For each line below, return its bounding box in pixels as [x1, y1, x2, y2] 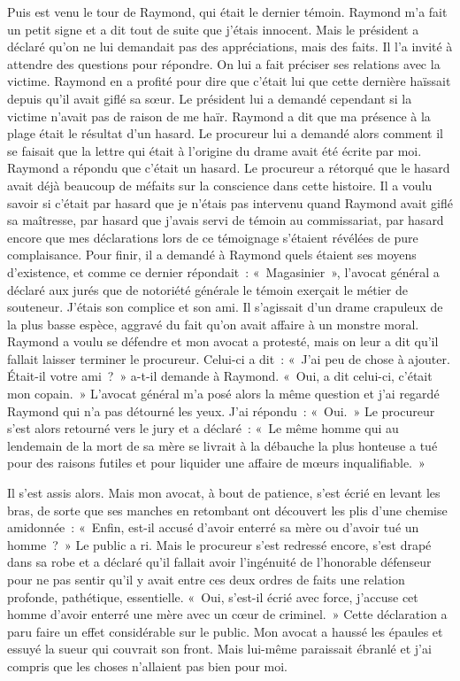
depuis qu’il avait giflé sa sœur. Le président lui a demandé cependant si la [7, 89, 412, 107]
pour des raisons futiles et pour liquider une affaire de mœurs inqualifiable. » [7, 453, 425, 472]
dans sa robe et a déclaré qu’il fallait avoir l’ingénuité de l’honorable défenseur [7, 553, 432, 571]
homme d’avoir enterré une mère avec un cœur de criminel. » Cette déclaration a [7, 605, 448, 623]
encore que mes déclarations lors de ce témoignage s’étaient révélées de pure [7, 228, 418, 246]
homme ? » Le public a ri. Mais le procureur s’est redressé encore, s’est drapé [7, 535, 432, 553]
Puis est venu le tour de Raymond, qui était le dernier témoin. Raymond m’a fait [7, 3, 448, 20]
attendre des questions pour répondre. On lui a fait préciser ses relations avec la [7, 54, 441, 73]
